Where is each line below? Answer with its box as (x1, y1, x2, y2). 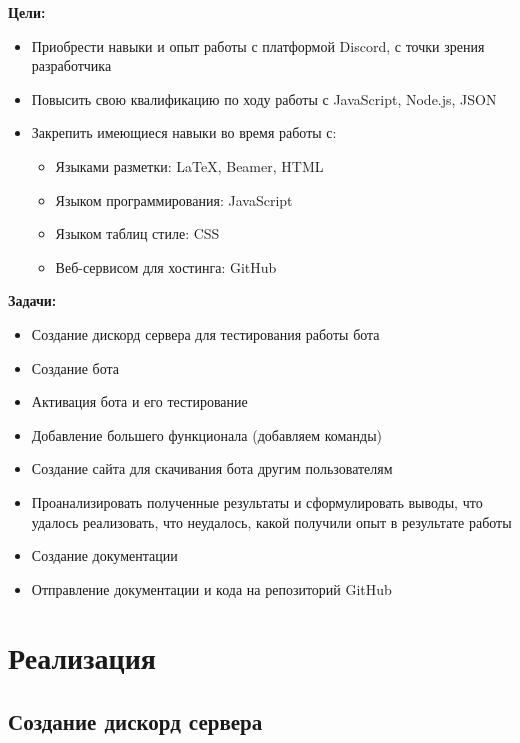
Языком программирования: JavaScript (55, 189, 293, 210)
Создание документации (31, 545, 178, 566)
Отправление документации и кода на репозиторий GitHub (31, 578, 392, 599)
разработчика (31, 55, 112, 76)
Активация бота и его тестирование (31, 391, 248, 412)
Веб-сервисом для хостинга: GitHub (55, 256, 277, 277)
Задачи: (8, 290, 57, 311)
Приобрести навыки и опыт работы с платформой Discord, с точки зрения (31, 35, 485, 56)
